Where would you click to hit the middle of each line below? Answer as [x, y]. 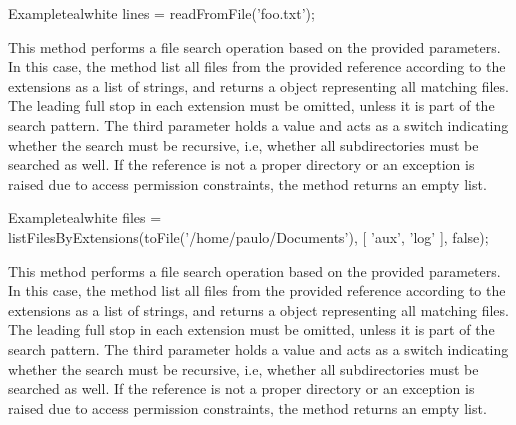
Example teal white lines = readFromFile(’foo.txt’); [161, 13]
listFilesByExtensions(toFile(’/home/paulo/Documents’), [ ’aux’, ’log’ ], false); [248, 236]
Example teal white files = [85, 217]
